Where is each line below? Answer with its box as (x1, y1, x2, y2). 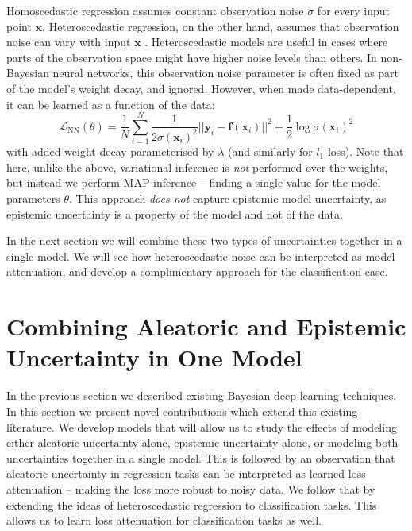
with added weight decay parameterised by (6, 143, 214, 160)
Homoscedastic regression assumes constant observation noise (6, 2, 304, 18)
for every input (317, 2, 390, 18)
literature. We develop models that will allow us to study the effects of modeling (6, 418, 397, 435)
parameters (6, 190, 60, 207)
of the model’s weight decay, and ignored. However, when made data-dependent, (6, 79, 396, 96)
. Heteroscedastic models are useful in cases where (144, 33, 388, 50)
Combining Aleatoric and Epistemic (6, 310, 406, 343)
